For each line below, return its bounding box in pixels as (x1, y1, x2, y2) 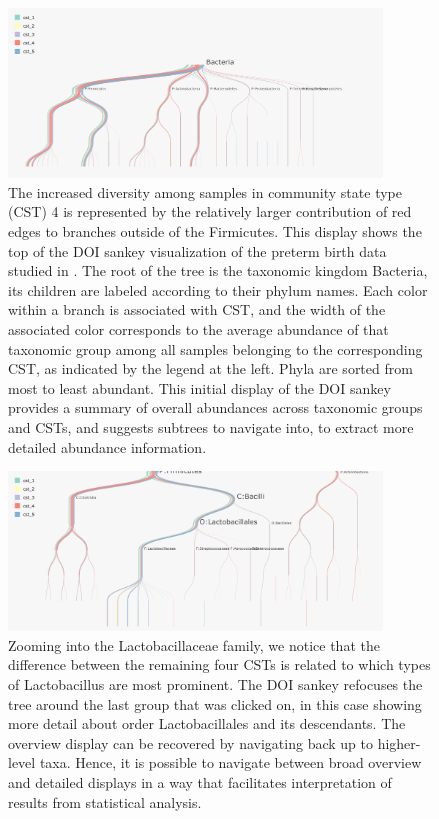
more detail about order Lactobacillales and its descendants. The (8, 713, 406, 734)
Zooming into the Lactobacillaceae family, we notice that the (8, 634, 380, 655)
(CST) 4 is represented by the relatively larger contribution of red (8, 201, 412, 222)
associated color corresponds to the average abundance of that (8, 319, 389, 340)
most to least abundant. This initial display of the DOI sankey (8, 377, 391, 398)
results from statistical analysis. (8, 791, 202, 812)
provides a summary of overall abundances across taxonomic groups (8, 397, 423, 418)
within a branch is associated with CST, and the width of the (8, 299, 386, 320)
